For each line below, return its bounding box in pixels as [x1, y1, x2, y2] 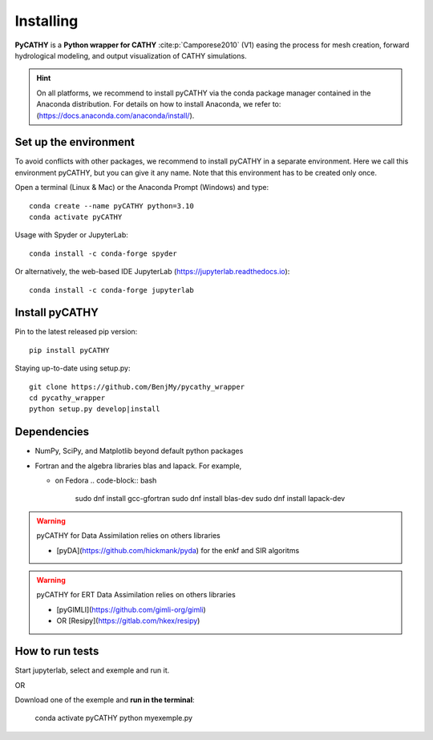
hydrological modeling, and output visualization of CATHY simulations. [14, 51, 248, 60]
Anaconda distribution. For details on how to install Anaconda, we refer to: [36, 99, 281, 109]
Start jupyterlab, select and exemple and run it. [14, 665, 170, 675]
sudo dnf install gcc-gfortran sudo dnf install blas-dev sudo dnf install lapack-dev [75, 494, 346, 503]
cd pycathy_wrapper [29, 394, 106, 402]
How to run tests [14, 645, 99, 658]
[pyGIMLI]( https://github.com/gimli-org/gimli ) [56, 605, 206, 614]
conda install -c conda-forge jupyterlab [29, 285, 194, 294]
